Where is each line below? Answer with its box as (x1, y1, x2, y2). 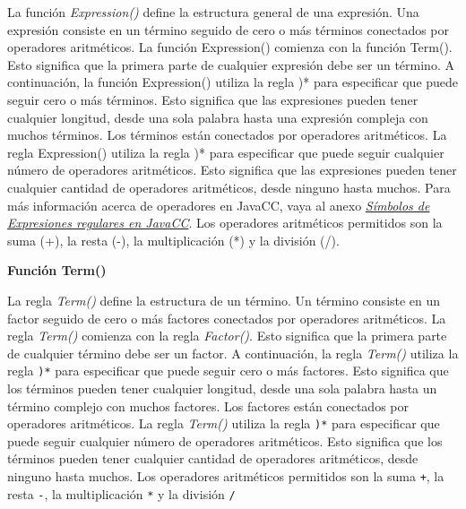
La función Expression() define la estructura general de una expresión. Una (7, 3, 419, 21)
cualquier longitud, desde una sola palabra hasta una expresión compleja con (7, 108, 428, 126)
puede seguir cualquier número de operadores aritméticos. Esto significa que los (7, 431, 443, 450)
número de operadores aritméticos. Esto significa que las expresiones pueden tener (7, 160, 457, 179)
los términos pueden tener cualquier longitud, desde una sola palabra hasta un (7, 378, 437, 397)
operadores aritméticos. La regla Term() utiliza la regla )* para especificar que (7, 414, 440, 433)
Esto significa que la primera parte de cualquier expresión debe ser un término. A (7, 55, 454, 73)
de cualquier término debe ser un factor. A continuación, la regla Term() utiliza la (7, 343, 459, 362)
